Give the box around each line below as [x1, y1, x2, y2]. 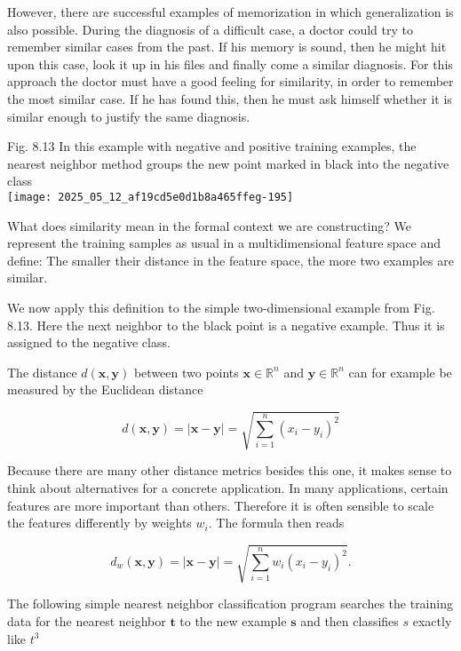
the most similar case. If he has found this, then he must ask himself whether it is [7, 89, 452, 107]
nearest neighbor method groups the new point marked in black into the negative [7, 154, 449, 172]
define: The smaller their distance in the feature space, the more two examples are [7, 250, 454, 269]
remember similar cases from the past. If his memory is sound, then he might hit [7, 37, 447, 56]
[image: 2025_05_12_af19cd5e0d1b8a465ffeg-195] [7, 190, 294, 203]
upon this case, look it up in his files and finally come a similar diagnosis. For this [7, 54, 453, 73]
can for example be [348, 362, 452, 381]
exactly [412, 612, 452, 630]
